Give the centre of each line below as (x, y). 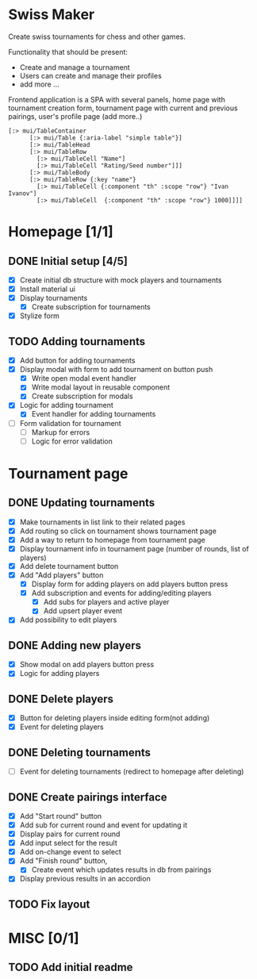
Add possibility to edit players (68, 620)
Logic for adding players (59, 674)
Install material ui (47, 289)
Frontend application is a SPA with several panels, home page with (117, 99)
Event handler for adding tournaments (94, 414)
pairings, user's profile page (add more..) (75, 116)
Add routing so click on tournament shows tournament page (118, 531)
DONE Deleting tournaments (80, 752)
